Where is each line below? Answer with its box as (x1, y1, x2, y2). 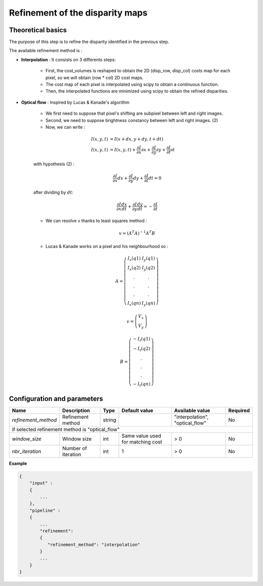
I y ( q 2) (142, 265, 155, 272)
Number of (62, 445, 87, 451)
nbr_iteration (12, 448, 41, 455)
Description (62, 407, 90, 414)
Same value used (121, 432, 162, 439)
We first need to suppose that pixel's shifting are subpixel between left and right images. (45, 110, 224, 117)
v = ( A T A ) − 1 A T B (119, 230, 155, 236)
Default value (121, 407, 153, 414)
